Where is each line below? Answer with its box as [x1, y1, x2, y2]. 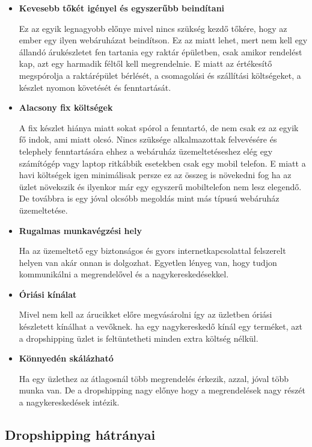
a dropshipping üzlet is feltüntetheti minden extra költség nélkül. [19, 331, 258, 344]
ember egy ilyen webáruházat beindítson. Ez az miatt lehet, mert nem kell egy [19, 34, 308, 46]
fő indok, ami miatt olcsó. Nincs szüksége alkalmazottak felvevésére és [19, 133, 277, 146]
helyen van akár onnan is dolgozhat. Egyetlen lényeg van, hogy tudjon [19, 256, 277, 268]
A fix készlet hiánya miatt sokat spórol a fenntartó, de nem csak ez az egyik [19, 121, 299, 134]
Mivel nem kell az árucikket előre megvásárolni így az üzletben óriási [19, 308, 272, 321]
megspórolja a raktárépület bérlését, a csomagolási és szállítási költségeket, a [19, 69, 301, 81]
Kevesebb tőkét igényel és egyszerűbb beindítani [19, 2, 225, 14]
